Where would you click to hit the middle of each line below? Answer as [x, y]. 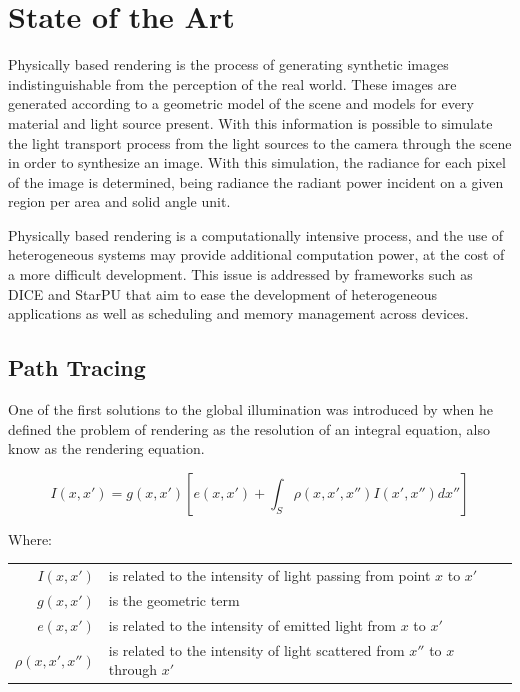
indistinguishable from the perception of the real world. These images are [232, 83]
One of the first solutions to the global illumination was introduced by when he [250, 409]
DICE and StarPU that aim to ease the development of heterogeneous [222, 293]
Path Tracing [77, 367]
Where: [30, 538]
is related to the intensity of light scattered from [256, 649]
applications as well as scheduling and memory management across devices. [238, 313]
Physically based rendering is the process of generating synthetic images [228, 64]
